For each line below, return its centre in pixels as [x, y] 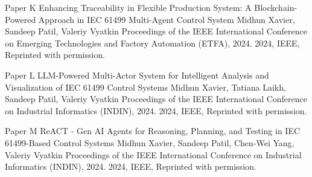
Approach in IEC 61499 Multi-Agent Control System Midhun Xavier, [167, 19]
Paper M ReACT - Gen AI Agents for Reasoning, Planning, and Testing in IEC [153, 131]
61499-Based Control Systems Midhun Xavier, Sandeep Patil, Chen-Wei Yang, [150, 142]
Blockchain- [276, 7]
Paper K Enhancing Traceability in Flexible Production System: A [128, 7]
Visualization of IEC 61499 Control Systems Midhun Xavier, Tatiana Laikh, [145, 87]
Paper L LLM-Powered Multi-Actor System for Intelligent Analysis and [137, 75]
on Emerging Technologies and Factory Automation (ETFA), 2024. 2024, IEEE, [152, 43]
